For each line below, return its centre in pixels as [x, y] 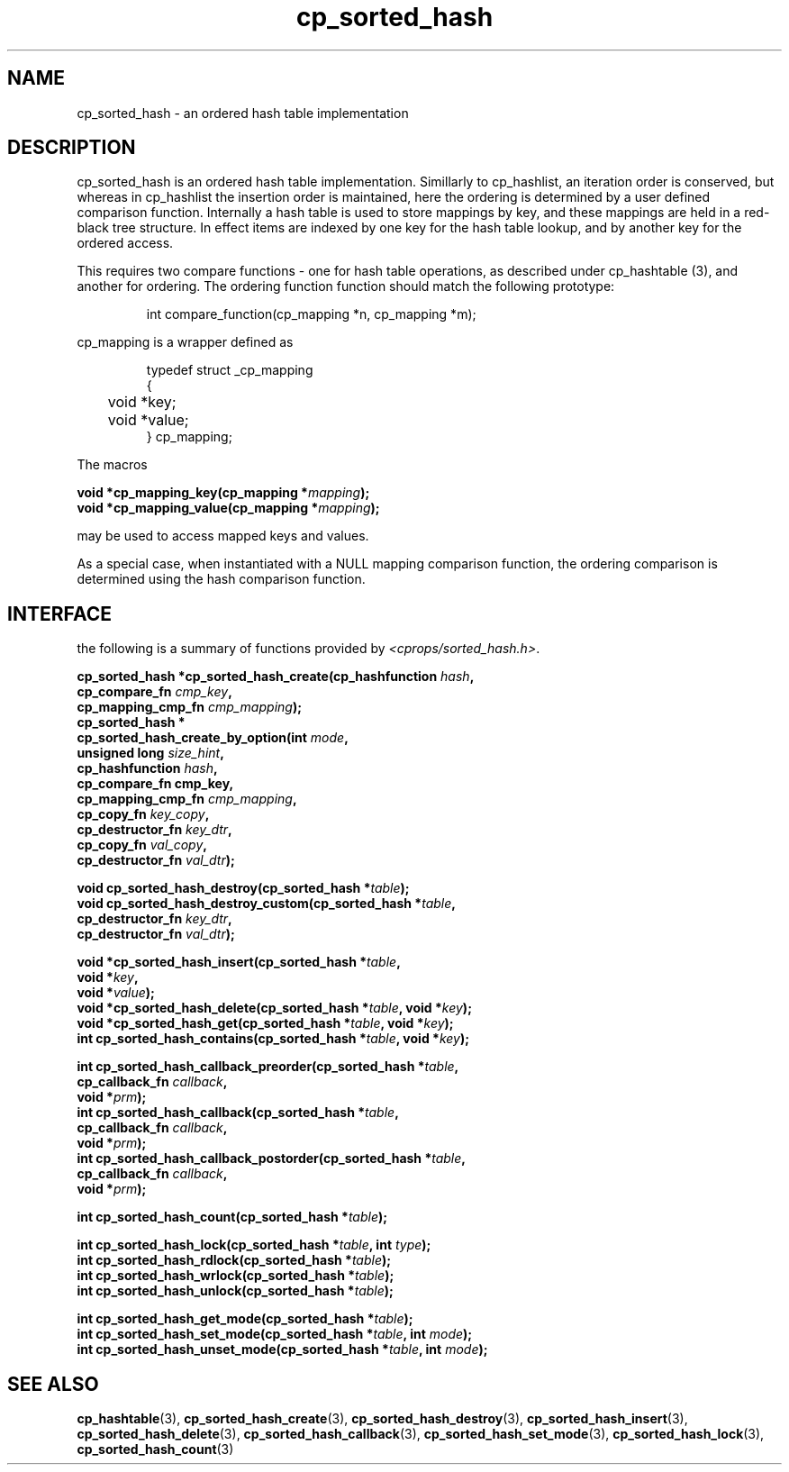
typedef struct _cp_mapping [230, 370]
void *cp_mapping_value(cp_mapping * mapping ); [228, 508]
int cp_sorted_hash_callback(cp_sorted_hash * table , [238, 1113]
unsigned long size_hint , [150, 753]
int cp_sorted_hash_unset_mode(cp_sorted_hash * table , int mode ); [282, 1349]
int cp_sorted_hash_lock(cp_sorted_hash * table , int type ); [254, 1245]
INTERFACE [59, 613]
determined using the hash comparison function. [221, 579]
